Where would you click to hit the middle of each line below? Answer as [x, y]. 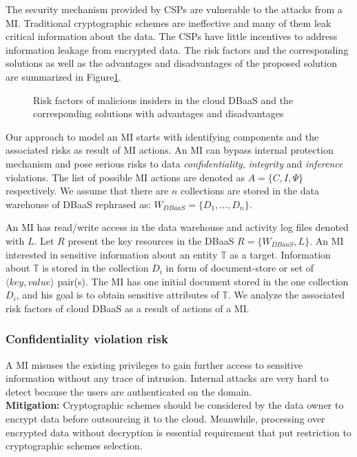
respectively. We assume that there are [87, 191]
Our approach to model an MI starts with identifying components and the [162, 136]
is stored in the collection [95, 268]
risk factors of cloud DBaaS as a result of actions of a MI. [127, 308]
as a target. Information [280, 254]
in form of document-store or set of [240, 268]
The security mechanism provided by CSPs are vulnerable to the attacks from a [174, 9]
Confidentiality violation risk [87, 339]
